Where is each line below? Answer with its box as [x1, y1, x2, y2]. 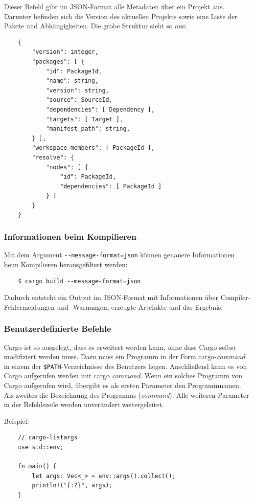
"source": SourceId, [46, 96, 113, 104]
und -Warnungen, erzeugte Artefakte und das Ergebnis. [57, 301, 223, 312]
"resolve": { [32, 154, 74, 161]
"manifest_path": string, [46, 125, 130, 133]
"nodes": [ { [46, 163, 88, 171]
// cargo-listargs [18, 434, 78, 441]
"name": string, [46, 77, 99, 85]
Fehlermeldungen [4, 301, 55, 312]
